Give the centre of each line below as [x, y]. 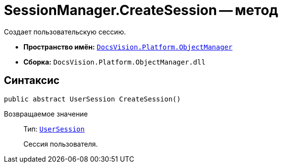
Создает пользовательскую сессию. [65, 32]
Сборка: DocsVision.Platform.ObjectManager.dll [115, 62]
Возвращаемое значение [46, 114]
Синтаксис [32, 81]
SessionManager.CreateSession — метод [141, 10]
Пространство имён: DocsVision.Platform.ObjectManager [128, 47]
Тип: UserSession [54, 129]
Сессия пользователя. [61, 144]
